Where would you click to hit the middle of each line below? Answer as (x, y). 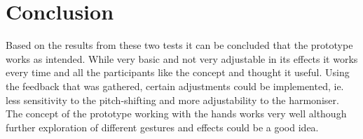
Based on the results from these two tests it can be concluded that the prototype (179, 45)
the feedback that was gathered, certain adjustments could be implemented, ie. (175, 86)
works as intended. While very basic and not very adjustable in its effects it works (182, 58)
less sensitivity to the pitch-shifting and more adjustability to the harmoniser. (172, 100)
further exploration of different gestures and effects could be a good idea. (162, 127)
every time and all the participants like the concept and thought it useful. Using (178, 72)
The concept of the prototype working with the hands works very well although (176, 114)
